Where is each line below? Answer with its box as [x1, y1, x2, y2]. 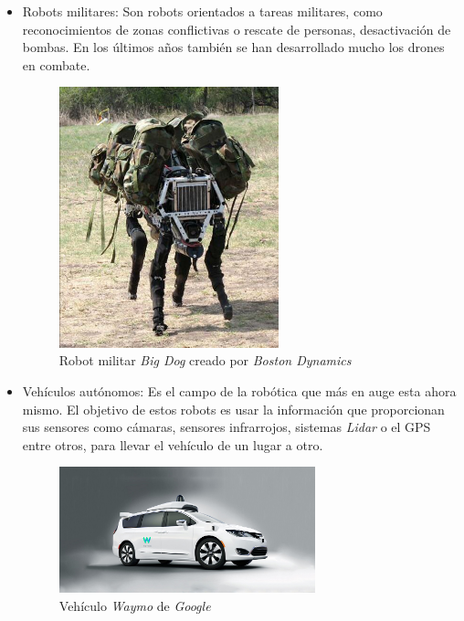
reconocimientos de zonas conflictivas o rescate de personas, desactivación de [22, 19, 451, 38]
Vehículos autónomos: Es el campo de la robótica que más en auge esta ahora [22, 381, 457, 400]
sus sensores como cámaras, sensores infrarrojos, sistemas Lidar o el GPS [22, 417, 431, 437]
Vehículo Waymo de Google [58, 595, 211, 615]
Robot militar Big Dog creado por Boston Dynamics [58, 351, 352, 370]
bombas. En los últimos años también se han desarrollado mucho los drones [22, 37, 445, 57]
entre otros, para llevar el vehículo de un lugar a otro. [22, 435, 323, 454]
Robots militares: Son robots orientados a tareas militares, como [22, 2, 383, 20]
